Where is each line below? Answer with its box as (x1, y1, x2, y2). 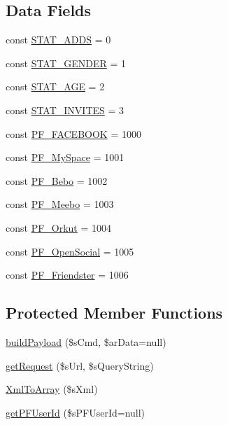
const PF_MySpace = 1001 (6, 150, 124, 165)
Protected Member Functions (6, 302, 223, 323)
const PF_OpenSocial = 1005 (6, 244, 134, 258)
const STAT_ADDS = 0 (6, 32, 111, 47)
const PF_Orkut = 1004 (6, 220, 112, 235)
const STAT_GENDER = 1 (6, 55, 127, 70)
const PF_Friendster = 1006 (6, 267, 129, 282)
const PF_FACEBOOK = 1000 (6, 126, 141, 141)
